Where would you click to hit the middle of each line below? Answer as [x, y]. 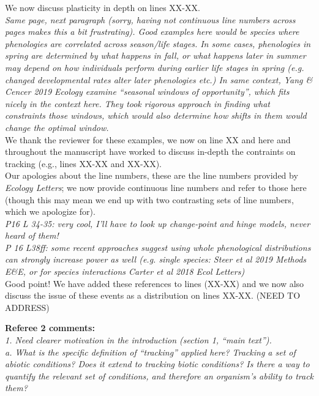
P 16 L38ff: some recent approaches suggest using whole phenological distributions [158, 247]
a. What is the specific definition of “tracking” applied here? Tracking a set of [150, 352]
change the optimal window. [57, 127]
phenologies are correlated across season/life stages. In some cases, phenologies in [158, 43]
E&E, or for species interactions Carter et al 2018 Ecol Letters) [125, 271]
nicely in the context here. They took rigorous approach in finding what [138, 103]
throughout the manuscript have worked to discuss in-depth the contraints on [150, 151]
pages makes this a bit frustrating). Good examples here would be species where [152, 32]
